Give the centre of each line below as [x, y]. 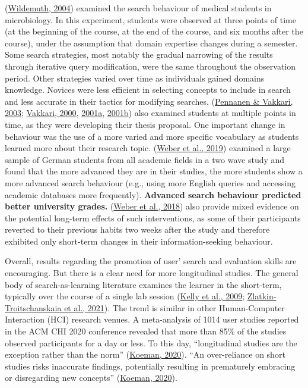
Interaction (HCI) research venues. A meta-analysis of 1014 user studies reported [152, 319]
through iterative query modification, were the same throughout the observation [150, 66]
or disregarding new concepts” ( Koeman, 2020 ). [91, 378]
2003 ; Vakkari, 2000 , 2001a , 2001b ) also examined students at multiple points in [150, 113]
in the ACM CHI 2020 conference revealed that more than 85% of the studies [146, 331]
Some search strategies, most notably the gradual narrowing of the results [139, 54]
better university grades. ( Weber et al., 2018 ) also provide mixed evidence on [152, 206]
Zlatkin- [262, 296]
